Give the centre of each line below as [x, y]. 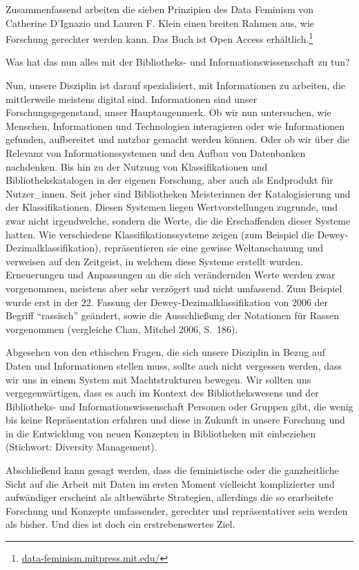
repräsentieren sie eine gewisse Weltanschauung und [214, 248]
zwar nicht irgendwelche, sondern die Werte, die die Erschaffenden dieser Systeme [178, 220]
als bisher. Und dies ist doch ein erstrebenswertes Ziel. [120, 524]
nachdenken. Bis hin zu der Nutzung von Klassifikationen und [137, 166]
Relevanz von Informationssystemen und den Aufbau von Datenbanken [156, 153]
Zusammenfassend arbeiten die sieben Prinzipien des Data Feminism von [160, 9]
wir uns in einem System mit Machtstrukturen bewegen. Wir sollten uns [158, 379]
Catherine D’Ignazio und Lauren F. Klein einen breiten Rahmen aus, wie [160, 22]
